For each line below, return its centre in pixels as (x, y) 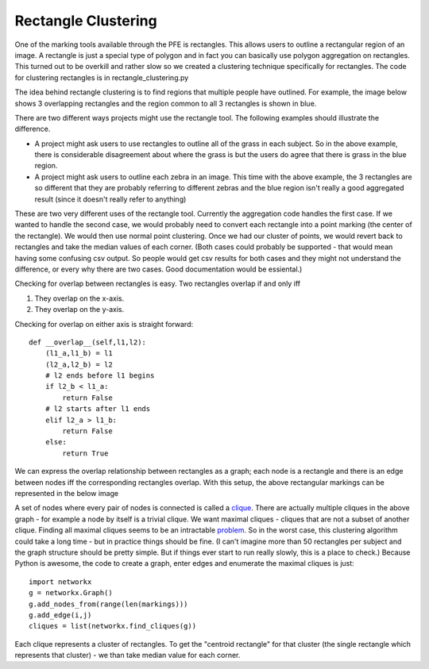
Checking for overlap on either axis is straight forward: (104, 324)
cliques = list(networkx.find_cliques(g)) (113, 626)
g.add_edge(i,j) (60, 615)
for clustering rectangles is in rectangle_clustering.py (102, 77)
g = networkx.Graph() (71, 593)
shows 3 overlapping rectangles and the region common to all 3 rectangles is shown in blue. (166, 103)
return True (85, 453)
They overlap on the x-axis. (79, 298)
